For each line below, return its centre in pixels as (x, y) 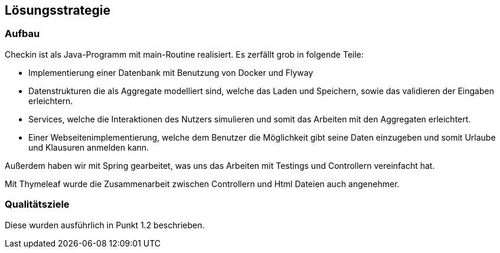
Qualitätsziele (37, 204)
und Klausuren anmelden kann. (89, 147)
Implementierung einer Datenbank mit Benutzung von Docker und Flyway (171, 72)
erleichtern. (51, 101)
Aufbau (22, 34)
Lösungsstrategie (58, 10)
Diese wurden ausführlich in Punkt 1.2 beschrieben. (105, 225)
